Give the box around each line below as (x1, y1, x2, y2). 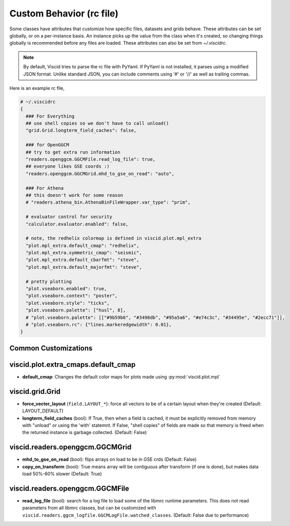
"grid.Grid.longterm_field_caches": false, (26, 127, 137, 134)
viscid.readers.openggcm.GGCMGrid (9, 443, 132, 452)
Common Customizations (9, 344, 93, 352)
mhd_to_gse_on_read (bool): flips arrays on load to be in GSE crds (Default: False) (22, 456, 197, 462)
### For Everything (26, 113, 75, 119)
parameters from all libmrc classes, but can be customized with (22, 505, 156, 511)
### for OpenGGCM (26, 142, 69, 148)
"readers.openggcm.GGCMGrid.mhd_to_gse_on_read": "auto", (26, 171, 175, 177)
